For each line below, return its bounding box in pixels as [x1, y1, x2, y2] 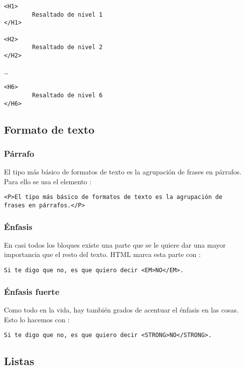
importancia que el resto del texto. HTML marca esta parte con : [4, 249, 201, 259]
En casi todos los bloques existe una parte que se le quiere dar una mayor [4, 239, 226, 250]
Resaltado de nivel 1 [32, 11, 103, 18]
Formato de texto [4, 121, 94, 137]
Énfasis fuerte [4, 285, 60, 297]
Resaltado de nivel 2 [32, 44, 103, 51]
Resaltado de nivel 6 [32, 91, 103, 99]
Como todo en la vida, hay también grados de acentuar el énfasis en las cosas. [4, 304, 239, 314]
